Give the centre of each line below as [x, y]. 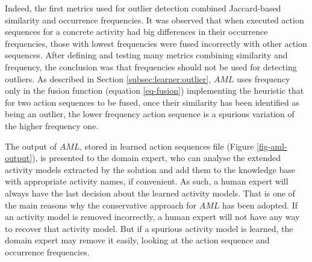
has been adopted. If [260, 205]
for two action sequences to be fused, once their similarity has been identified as [152, 102]
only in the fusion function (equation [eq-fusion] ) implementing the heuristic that [154, 90]
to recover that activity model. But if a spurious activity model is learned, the [149, 228]
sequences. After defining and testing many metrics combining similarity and [146, 55]
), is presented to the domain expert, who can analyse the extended [157, 158]
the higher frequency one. [52, 125]
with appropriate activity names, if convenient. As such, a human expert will [147, 181]
